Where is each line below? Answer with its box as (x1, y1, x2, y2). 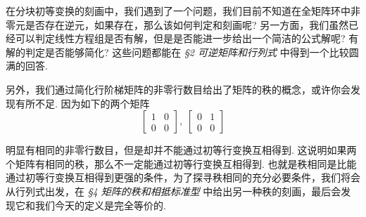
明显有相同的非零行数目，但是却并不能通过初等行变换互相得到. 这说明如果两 (6, 143, 357, 157)
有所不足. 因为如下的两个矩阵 (15, 96, 150, 110)
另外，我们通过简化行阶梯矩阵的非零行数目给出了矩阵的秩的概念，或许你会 (6, 81, 351, 96)
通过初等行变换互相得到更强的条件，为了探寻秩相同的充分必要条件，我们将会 (6, 170, 360, 185)
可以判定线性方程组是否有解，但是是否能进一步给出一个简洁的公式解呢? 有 (15, 31, 359, 46)
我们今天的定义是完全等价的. (34, 197, 166, 212)
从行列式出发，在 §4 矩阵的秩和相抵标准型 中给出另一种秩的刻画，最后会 (6, 183, 341, 198)
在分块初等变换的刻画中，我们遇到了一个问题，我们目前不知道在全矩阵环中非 (6, 4, 360, 18)
